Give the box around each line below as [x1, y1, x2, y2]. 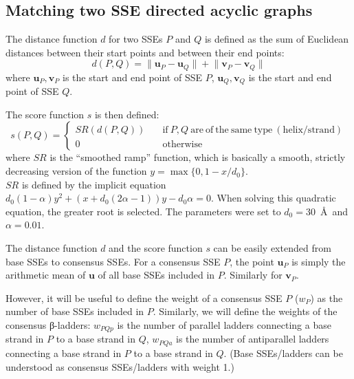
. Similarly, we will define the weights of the [153, 304, 338, 318]
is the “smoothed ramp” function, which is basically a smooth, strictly [49, 150, 346, 164]
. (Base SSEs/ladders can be [223, 345, 343, 360]
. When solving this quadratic [210, 191, 336, 205]
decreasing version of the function [5, 164, 147, 178]
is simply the [291, 254, 346, 268]
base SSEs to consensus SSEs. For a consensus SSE [5, 254, 221, 268]
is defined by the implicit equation [21, 177, 166, 191]
